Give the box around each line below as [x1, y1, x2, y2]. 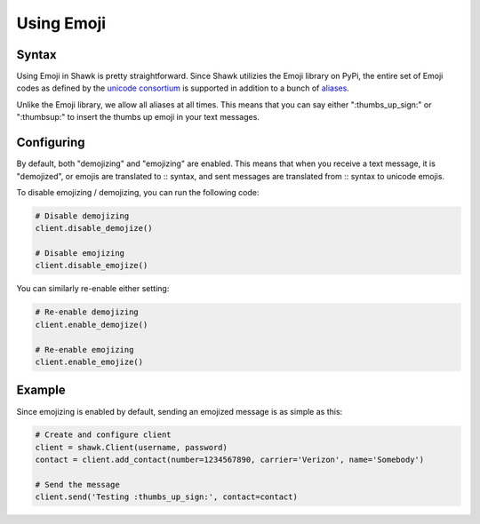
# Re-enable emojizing [35, 345, 134, 354]
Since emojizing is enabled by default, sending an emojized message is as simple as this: [16, 406, 343, 417]
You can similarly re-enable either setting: [16, 283, 170, 294]
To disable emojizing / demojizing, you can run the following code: [16, 187, 260, 197]
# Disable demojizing [35, 210, 130, 221]
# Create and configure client [35, 430, 172, 440]
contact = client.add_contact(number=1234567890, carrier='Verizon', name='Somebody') [35, 455, 425, 465]
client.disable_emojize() [35, 260, 148, 271]
